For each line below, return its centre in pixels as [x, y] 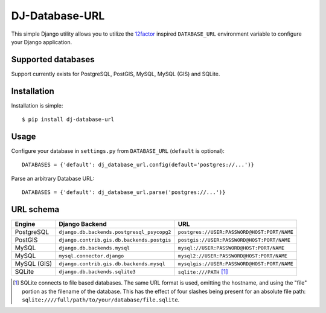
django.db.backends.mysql [94, 248]
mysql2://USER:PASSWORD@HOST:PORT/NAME [233, 256]
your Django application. [42, 42]
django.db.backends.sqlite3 [97, 272]
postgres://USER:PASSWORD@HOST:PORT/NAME [236, 232]
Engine [25, 224]
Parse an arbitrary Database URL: [53, 178]
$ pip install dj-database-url [68, 120]
